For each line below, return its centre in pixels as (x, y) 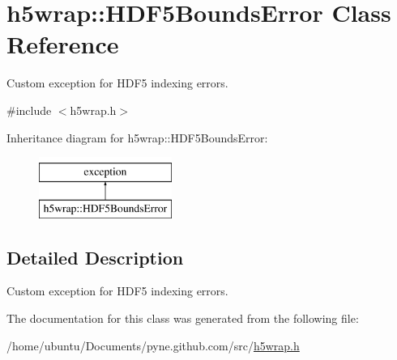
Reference (63, 44)
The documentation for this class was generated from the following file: (183, 318)
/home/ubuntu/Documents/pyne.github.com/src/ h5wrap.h (153, 345)
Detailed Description (95, 257)
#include (29, 110)
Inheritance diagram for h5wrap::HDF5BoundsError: (137, 137)
